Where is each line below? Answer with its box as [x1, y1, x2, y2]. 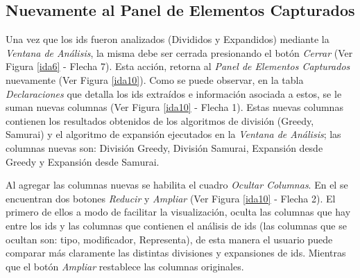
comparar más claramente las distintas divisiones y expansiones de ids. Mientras [6, 245, 346, 260]
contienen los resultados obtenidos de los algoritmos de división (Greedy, [6, 113, 314, 128]
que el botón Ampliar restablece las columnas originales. [6, 259, 244, 273]
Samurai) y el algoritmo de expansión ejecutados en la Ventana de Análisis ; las [6, 127, 341, 141]
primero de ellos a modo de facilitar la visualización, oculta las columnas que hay [6, 205, 351, 219]
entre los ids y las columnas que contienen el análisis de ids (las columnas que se [6, 218, 347, 232]
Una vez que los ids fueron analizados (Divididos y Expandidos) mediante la [6, 32, 329, 46]
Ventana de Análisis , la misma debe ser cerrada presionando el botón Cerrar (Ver [6, 45, 353, 60]
